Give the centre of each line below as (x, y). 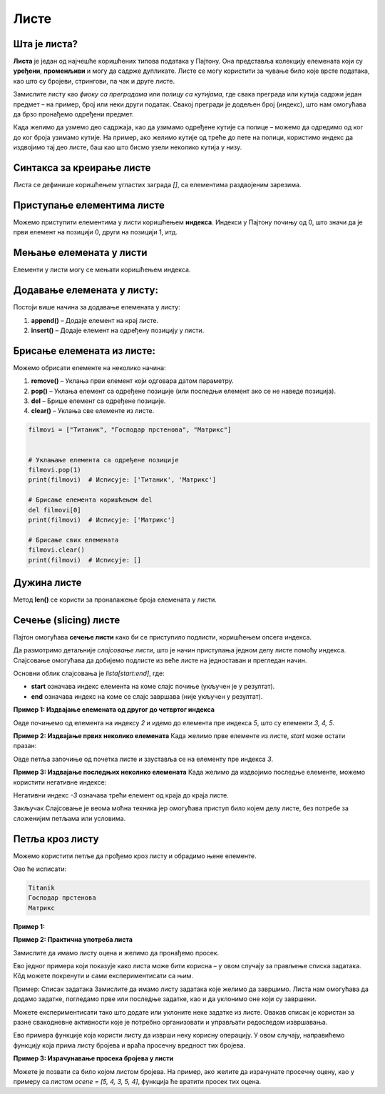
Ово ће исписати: (40, 869)
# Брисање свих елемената (73, 540)
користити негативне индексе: (60, 782)
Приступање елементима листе (89, 205)
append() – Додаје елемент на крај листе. (95, 320)
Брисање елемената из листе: (84, 350)
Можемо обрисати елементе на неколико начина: (90, 367)
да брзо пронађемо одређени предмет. (74, 114)
